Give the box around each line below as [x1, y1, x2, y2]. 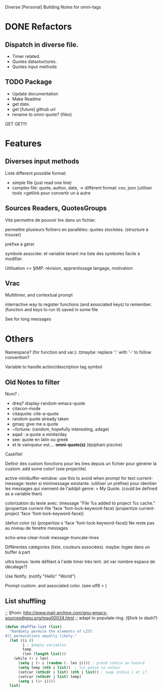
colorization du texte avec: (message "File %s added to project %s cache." [5, 500, 156, 506]
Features [5, 138, 42, 149]
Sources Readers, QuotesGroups [5, 204, 107, 212]
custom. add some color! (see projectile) [5, 466, 87, 472]
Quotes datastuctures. [12, 58, 57, 64]
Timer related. [12, 54, 40, 59]
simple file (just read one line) [12, 180, 72, 186]
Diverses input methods [5, 157, 79, 166]
